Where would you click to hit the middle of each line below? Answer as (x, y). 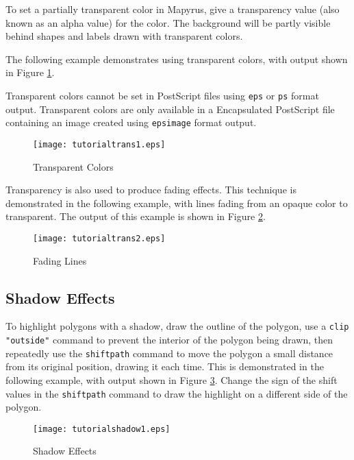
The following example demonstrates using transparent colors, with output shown (177, 59)
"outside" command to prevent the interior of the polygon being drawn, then (169, 340)
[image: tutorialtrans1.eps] (99, 144)
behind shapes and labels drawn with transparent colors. (124, 36)
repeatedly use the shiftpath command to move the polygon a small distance (169, 353)
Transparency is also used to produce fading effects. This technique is (151, 190)
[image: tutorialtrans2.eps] (99, 238)
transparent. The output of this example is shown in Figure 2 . (136, 216)
